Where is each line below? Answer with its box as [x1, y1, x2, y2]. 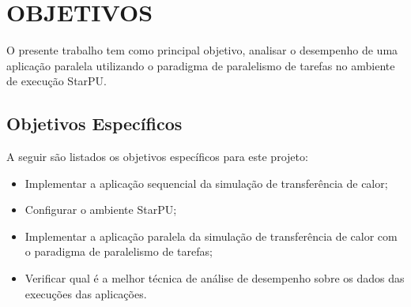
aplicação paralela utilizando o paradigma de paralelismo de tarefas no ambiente [6, 57, 395, 73]
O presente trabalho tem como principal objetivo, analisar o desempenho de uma [6, 42, 398, 58]
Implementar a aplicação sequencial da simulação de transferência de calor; [25, 174, 388, 191]
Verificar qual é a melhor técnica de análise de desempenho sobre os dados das [25, 270, 405, 286]
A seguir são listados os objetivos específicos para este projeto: [6, 148, 308, 165]
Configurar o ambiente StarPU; [25, 201, 177, 218]
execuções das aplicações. [25, 285, 147, 301]
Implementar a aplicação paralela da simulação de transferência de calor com [25, 227, 398, 244]
